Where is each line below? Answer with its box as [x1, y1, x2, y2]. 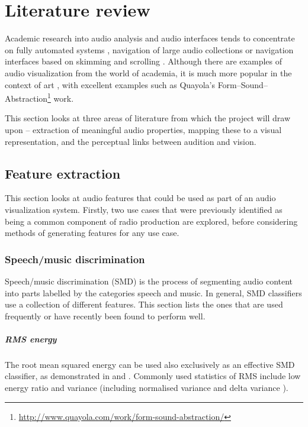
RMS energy [5, 332, 57, 345]
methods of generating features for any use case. [5, 227, 179, 239]
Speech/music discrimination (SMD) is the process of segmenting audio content [5, 274, 293, 287]
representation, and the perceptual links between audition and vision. [5, 135, 256, 147]
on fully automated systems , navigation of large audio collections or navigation [5, 43, 294, 56]
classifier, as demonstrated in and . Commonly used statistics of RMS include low [5, 370, 301, 382]
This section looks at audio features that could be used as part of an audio [5, 192, 276, 204]
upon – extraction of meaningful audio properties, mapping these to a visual [5, 123, 282, 135]
